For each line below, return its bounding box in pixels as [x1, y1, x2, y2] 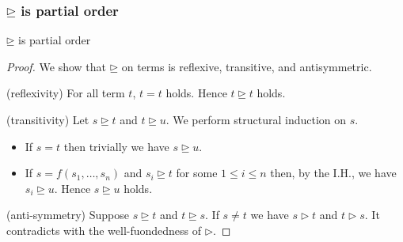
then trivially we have [63, 138, 169, 154]
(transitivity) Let [6, 112, 89, 127]
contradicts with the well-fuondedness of [6, 221, 202, 238]
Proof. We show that [6, 58, 107, 74]
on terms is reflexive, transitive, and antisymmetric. [121, 58, 372, 74]
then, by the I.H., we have [270, 164, 397, 181]
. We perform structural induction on [165, 112, 347, 127]
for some [176, 164, 218, 181]
